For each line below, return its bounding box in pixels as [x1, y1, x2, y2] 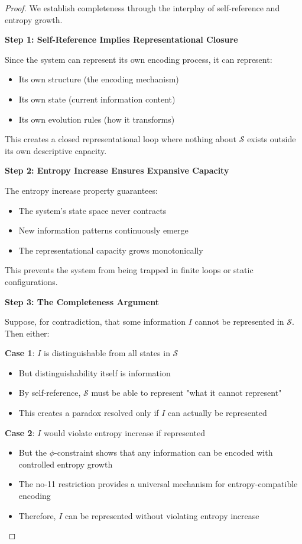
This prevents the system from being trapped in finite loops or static [5, 264, 254, 276]
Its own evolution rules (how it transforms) [18, 113, 175, 125]
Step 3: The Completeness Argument [5, 295, 159, 308]
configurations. [5, 275, 58, 287]
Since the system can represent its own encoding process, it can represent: [5, 53, 272, 65]
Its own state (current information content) [18, 92, 176, 105]
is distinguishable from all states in [44, 347, 170, 359]
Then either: [5, 327, 50, 339]
